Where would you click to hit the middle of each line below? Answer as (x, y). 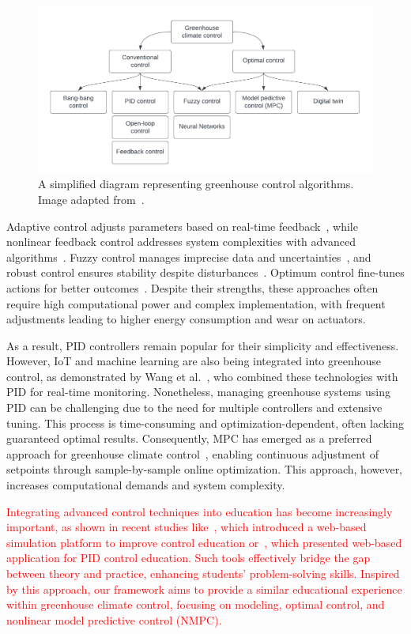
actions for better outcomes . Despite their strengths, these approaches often (192, 287)
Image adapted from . (91, 199)
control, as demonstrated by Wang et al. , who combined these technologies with (202, 376)
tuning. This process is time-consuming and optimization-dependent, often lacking (205, 423)
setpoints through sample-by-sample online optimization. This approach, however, (205, 469)
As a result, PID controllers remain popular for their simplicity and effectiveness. (203, 345)
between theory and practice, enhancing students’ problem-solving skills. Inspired (203, 573)
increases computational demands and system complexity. (146, 485)
